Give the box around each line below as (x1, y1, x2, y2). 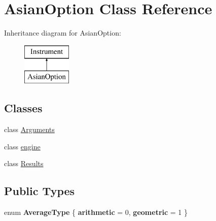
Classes (4, 100, 43, 116)
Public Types (4, 183, 75, 199)
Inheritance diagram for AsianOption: (4, 27, 121, 38)
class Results (4, 158, 44, 169)
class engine (4, 141, 41, 151)
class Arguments (4, 124, 55, 135)
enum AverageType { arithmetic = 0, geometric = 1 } (4, 207, 188, 217)
